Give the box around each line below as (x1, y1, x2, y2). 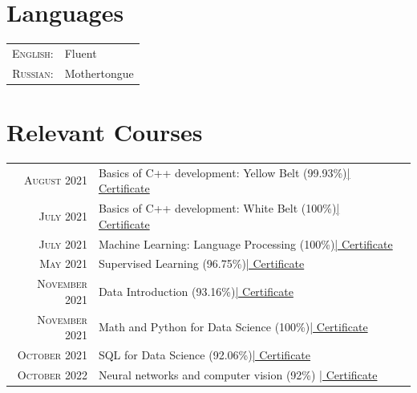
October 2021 (17, 346, 87, 363)
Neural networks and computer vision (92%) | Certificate (98, 366, 378, 383)
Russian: (12, 64, 54, 81)
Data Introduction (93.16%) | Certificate (98, 283, 294, 300)
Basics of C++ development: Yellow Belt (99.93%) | (98, 164, 350, 180)
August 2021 (24, 172, 87, 188)
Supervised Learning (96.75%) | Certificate (98, 255, 305, 272)
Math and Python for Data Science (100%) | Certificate (98, 318, 368, 335)
